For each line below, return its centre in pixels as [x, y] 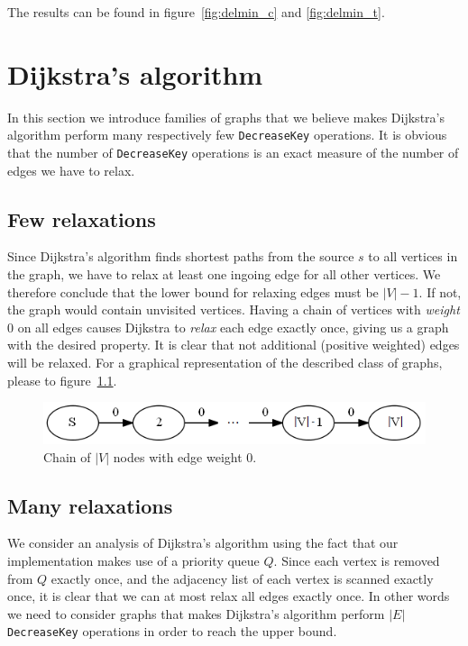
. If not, [440, 291]
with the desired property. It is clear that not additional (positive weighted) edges [234, 345]
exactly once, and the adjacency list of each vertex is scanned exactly [242, 578]
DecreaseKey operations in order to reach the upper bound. [172, 631]
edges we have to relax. [71, 170]
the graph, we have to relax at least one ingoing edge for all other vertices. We [224, 274]
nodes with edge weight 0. [185, 456]
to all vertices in [413, 256]
